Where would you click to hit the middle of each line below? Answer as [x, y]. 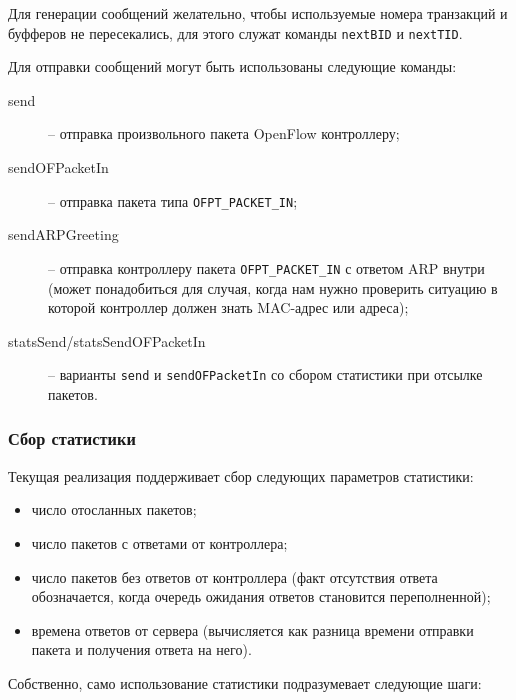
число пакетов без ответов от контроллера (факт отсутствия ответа [234, 576]
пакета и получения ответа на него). [141, 649]
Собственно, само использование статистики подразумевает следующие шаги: [245, 682]
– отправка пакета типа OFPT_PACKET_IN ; [173, 200]
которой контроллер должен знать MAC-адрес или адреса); [228, 307]
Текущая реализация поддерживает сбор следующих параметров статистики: [241, 475]
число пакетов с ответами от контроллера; [159, 542]
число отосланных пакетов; [114, 509]
